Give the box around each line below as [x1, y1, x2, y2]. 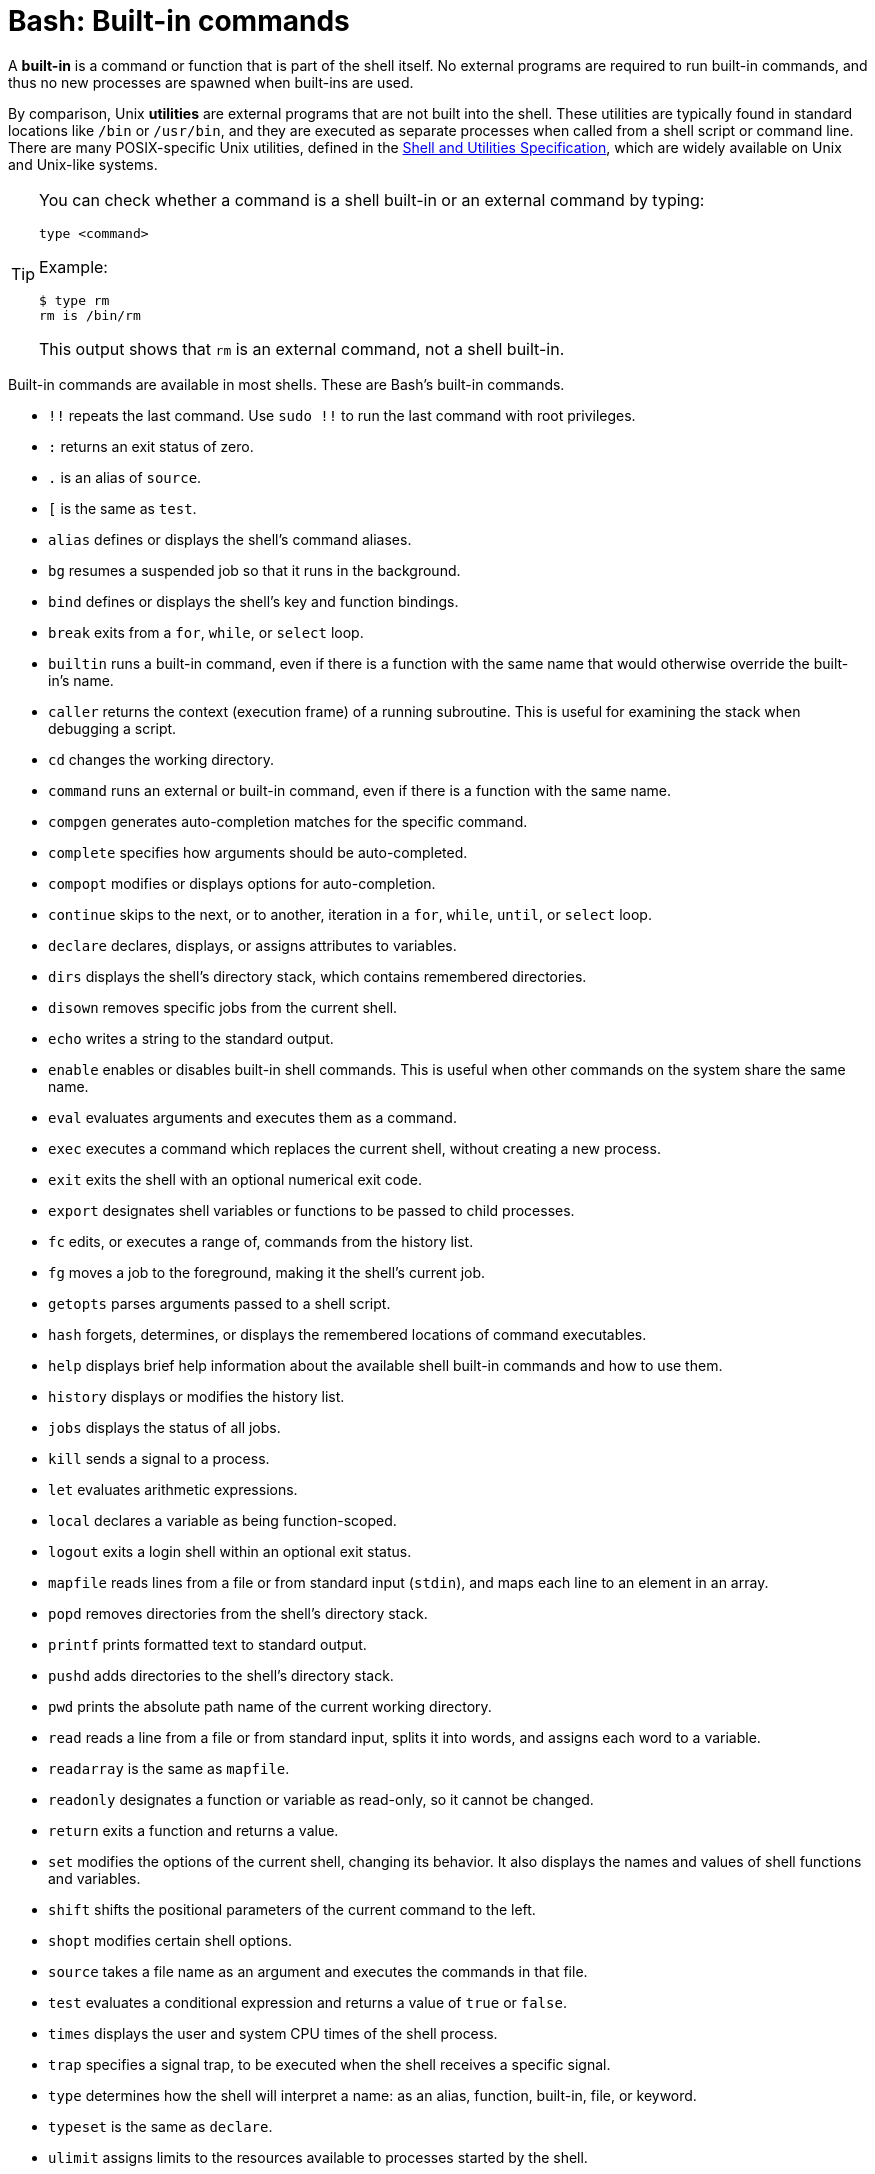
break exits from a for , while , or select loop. [48, 623, 364, 641]
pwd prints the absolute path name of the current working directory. [48, 1697, 492, 1715]
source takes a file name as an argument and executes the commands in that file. [48, 1962, 588, 1980]
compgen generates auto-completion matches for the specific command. [48, 812, 528, 830]
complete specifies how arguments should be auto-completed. [48, 843, 468, 861]
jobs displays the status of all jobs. [48, 1418, 281, 1436]
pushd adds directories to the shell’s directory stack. [48, 1666, 394, 1684]
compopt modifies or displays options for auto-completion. [48, 874, 436, 892]
